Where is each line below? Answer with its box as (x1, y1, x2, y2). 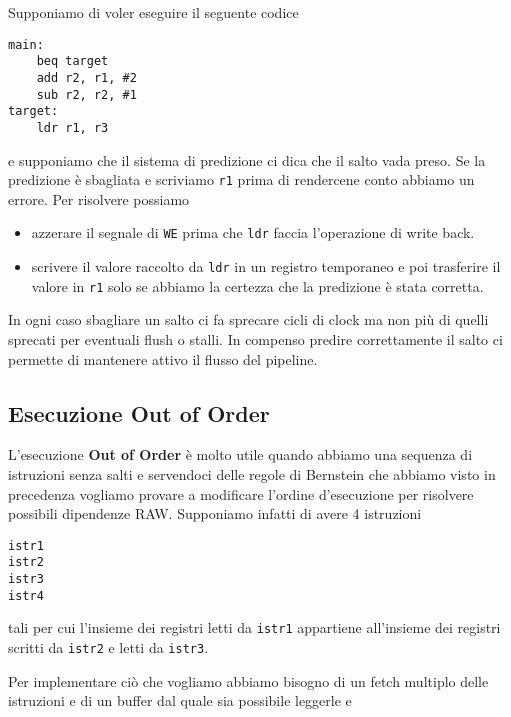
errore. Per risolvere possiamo (8, 188, 190, 209)
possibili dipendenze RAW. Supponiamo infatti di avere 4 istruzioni (8, 503, 422, 524)
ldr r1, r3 (36, 120, 109, 135)
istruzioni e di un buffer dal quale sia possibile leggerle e (8, 690, 352, 711)
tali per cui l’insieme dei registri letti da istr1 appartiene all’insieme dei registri (8, 617, 501, 638)
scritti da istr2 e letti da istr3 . (8, 636, 209, 657)
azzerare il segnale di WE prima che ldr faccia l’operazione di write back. (31, 222, 475, 243)
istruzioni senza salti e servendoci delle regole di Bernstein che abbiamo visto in (8, 463, 496, 484)
